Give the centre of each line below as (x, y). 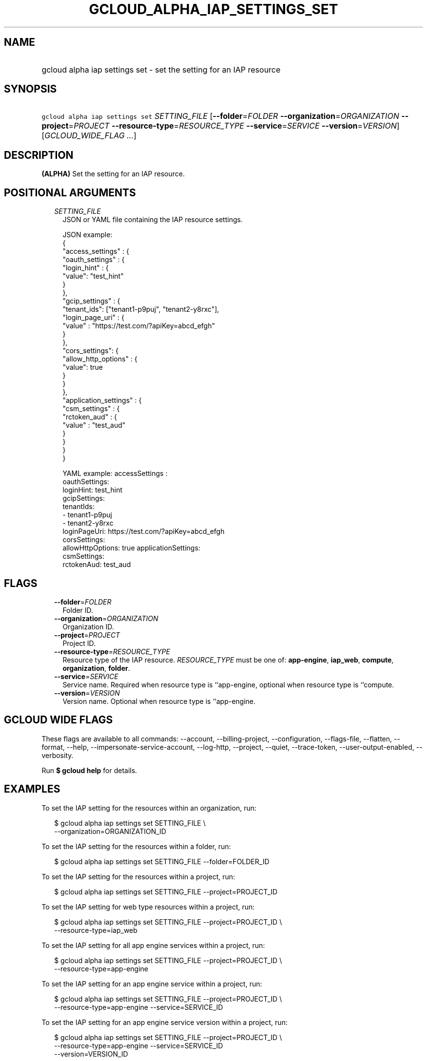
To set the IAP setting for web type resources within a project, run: (148, 907)
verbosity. (58, 755)
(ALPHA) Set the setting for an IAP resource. (113, 174)
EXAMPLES (32, 789)
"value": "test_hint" (93, 276)
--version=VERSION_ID (91, 1054)
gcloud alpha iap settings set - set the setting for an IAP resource (161, 69)
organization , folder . (96, 668)
